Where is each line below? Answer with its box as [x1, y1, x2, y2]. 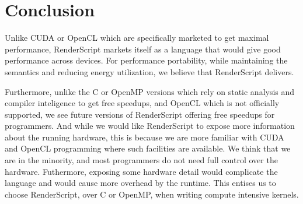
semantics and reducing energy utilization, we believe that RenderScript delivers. [5, 65, 294, 78]
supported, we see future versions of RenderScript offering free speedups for [5, 108, 275, 120]
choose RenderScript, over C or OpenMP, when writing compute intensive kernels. [5, 188, 299, 200]
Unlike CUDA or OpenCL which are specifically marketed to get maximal [5, 31, 269, 44]
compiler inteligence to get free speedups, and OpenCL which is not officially [5, 97, 280, 109]
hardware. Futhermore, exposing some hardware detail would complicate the [5, 165, 278, 177]
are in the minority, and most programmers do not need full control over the [5, 154, 278, 166]
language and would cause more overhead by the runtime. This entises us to [5, 177, 276, 189]
